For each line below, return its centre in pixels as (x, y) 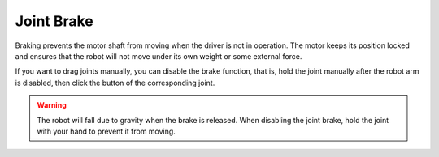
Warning (52, 105)
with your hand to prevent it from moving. (106, 131)
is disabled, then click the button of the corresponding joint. (115, 83)
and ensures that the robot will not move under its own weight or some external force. (159, 56)
